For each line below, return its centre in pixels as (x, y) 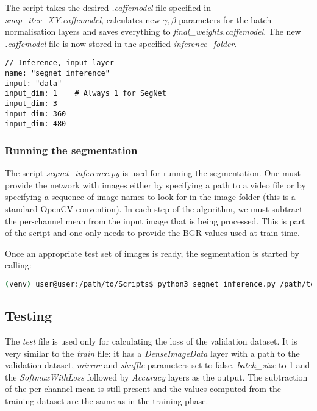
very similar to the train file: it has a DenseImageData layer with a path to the (152, 353)
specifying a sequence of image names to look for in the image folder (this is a (150, 197)
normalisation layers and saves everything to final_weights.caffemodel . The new (153, 31)
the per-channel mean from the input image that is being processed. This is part (155, 220)
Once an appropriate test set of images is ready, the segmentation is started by (152, 253)
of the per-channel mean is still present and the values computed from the (143, 389)
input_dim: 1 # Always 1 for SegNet (86, 94)
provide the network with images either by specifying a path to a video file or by (155, 184)
